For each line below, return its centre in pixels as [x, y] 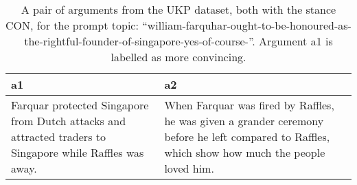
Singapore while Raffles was [78, 152]
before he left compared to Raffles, [247, 137]
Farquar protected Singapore [80, 105]
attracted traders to [59, 137]
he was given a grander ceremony [244, 121]
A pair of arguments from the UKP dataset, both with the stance [178, 9]
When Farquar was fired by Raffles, [249, 105]
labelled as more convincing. [178, 57]
